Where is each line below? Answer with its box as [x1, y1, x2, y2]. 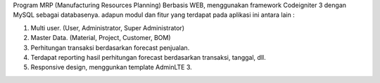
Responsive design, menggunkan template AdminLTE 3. [30, 63, 193, 72]
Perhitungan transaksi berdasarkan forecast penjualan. [30, 43, 190, 52]
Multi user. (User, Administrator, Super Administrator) [30, 23, 184, 32]
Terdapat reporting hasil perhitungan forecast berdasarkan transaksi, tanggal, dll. [30, 53, 267, 61]
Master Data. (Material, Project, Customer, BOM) [30, 34, 172, 42]
